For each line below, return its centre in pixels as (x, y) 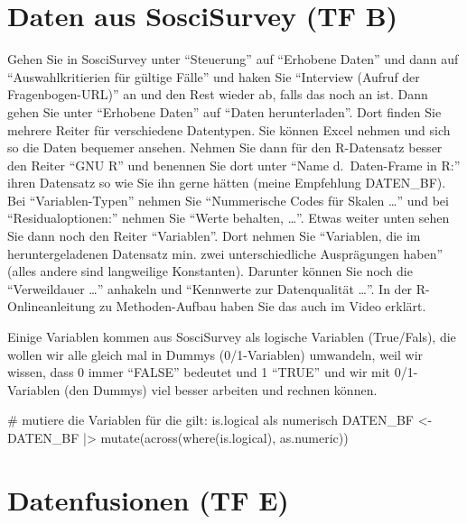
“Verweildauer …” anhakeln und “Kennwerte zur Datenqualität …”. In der (210, 288)
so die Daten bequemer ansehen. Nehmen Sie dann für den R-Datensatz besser (225, 147)
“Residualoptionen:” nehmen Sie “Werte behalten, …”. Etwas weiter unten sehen (229, 218)
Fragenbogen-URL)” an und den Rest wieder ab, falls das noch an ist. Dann (218, 94)
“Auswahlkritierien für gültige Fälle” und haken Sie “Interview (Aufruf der (214, 76)
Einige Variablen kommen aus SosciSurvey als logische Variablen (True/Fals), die (232, 337)
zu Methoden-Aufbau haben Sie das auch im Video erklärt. (262, 306)
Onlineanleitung (51, 306)
